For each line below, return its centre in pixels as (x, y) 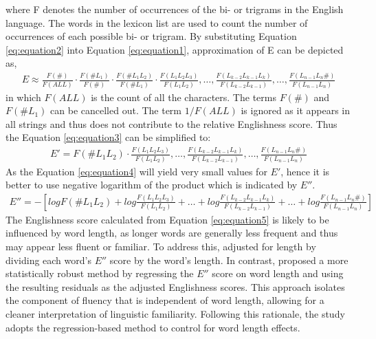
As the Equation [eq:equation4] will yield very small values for (136, 171)
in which (23, 97)
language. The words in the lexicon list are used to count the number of (157, 22)
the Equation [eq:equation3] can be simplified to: (108, 137)
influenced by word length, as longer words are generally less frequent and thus (172, 233)
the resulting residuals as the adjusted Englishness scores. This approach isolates (175, 286)
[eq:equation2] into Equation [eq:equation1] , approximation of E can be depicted (175, 49)
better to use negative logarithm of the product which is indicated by (152, 185)
